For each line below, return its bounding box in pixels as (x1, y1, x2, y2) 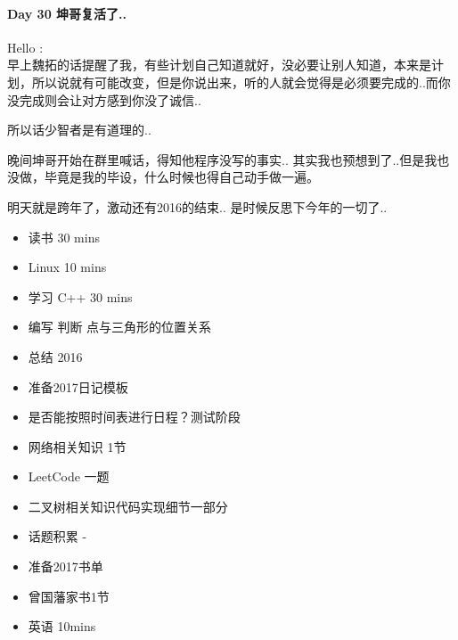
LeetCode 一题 (28, 467, 110, 486)
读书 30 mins (28, 227, 100, 246)
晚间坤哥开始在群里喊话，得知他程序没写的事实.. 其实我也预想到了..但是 (7, 150, 425, 168)
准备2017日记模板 (28, 377, 128, 396)
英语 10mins (28, 617, 96, 636)
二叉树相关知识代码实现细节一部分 (28, 496, 228, 515)
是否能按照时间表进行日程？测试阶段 (28, 407, 241, 426)
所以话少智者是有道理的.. (7, 120, 151, 139)
